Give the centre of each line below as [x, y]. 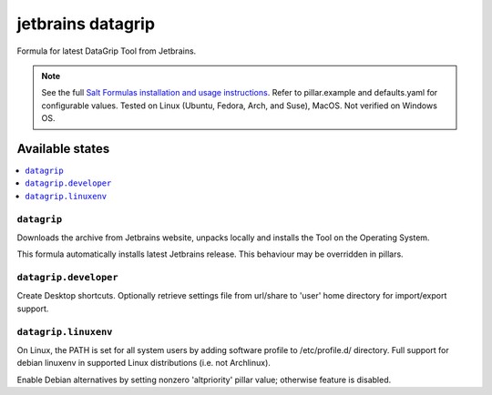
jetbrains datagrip [86, 24]
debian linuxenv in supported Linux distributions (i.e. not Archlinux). [143, 363]
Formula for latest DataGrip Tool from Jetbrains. [107, 51]
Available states [63, 149]
